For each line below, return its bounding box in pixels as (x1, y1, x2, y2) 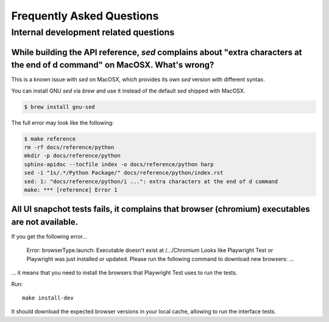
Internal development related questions (11, 27, 175, 38)
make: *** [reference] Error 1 (24, 186, 118, 193)
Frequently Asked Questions (11, 9, 159, 23)
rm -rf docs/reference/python (24, 144, 115, 151)
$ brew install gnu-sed (24, 103, 96, 110)
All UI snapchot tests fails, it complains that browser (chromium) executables (11, 204, 310, 214)
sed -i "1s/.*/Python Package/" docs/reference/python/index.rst (24, 169, 224, 177)
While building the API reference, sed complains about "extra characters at (11, 47, 302, 57)
